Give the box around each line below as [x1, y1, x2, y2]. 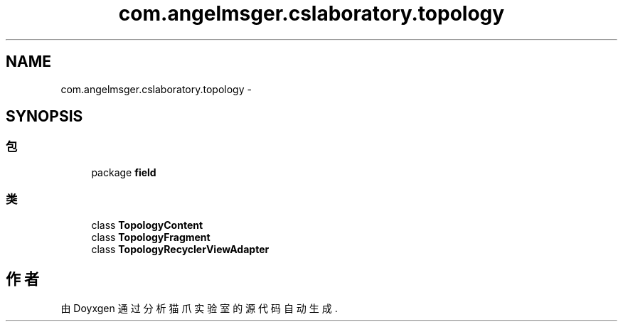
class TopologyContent [91, 218, 203, 231]
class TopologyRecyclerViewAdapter [91, 242, 270, 255]
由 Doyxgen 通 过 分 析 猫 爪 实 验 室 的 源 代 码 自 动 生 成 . [60, 302, 338, 315]
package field [91, 166, 156, 178]
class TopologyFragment [91, 230, 211, 243]
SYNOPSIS [6, 107, 83, 126]
